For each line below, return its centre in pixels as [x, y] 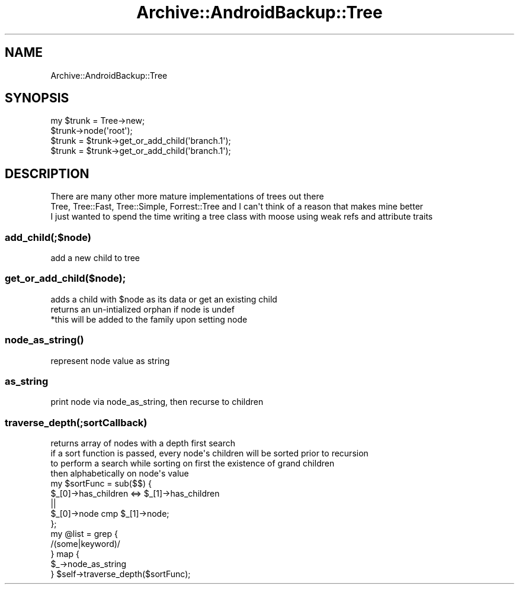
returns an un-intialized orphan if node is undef [142, 309]
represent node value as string [110, 361]
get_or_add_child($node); [65, 279]
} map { [65, 554]
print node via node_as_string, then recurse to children [157, 402]
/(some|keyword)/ [85, 544]
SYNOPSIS [37, 98]
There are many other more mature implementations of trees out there [187, 197]
